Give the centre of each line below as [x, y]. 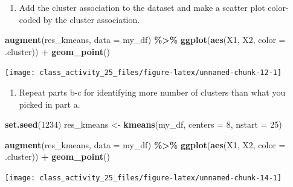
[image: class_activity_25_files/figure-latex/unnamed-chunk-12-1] [143, 73]
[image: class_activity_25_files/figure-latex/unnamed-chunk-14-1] [143, 178]
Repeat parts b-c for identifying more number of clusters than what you [152, 92]
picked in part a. [50, 104]
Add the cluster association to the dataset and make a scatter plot [142, 7]
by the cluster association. [92, 19]
